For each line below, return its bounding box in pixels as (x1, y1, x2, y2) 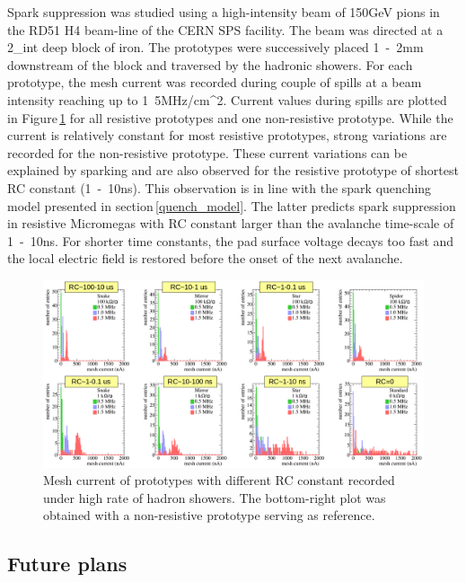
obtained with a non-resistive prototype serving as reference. (43, 506, 375, 525)
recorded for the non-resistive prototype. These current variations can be (7, 143, 408, 162)
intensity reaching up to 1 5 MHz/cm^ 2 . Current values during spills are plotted (7, 90, 447, 109)
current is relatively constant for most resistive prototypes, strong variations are (7, 126, 447, 145)
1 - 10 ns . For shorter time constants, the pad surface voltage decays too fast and (7, 231, 454, 250)
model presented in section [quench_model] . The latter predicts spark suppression (7, 196, 456, 215)
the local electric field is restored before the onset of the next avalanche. (7, 249, 403, 268)
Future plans (7, 550, 127, 578)
